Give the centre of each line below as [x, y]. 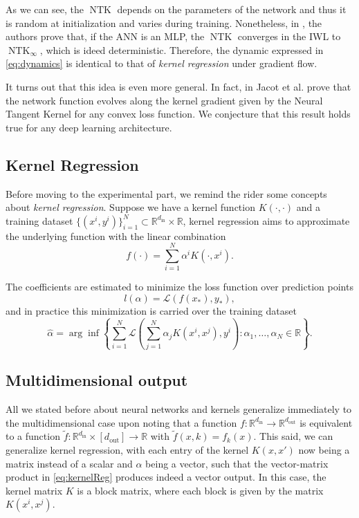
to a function [33, 436]
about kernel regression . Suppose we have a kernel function [130, 207]
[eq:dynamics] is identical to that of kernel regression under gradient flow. [162, 63]
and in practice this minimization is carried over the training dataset [151, 311]
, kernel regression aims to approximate [266, 220]
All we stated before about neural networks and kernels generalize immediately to [179, 409]
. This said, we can [293, 436]
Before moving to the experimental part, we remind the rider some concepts [166, 193]
